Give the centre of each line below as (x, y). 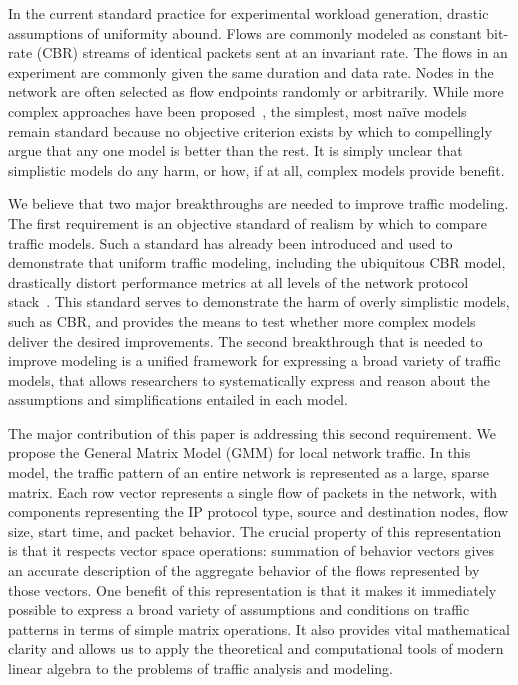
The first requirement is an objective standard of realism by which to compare (247, 222)
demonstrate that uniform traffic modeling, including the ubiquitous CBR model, (257, 262)
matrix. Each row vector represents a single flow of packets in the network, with (253, 491)
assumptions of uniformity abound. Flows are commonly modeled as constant (245, 32)
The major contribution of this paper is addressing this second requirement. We (252, 432)
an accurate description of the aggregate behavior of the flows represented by (244, 570)
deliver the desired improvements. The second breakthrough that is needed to (245, 340)
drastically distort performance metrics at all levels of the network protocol (238, 281)
